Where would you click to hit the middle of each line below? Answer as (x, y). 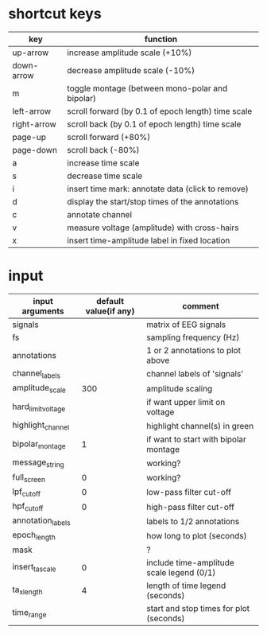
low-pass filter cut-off (189, 492)
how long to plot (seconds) (197, 535)
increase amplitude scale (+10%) (130, 53)
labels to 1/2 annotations (193, 521)
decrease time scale (105, 176)
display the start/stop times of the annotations (153, 201)
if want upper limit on (186, 403)
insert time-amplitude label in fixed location (149, 240)
